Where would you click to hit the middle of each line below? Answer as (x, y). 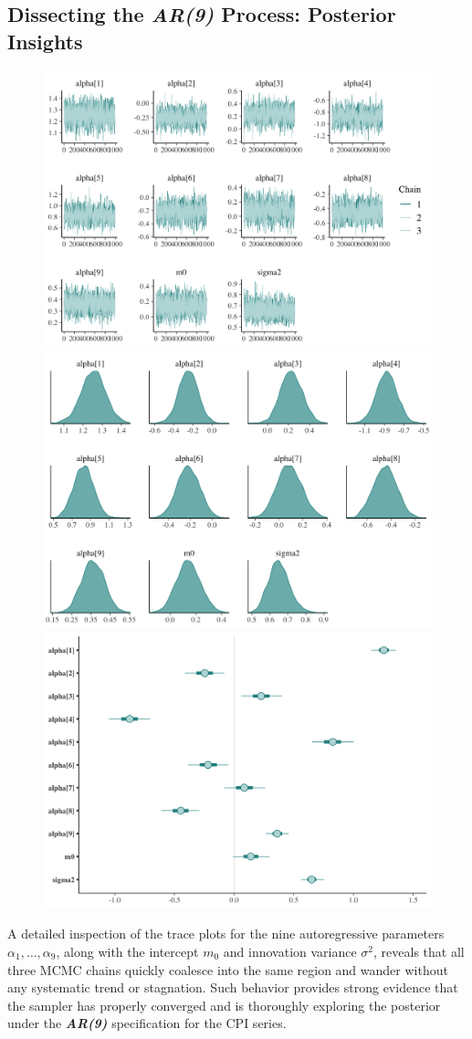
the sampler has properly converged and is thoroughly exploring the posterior (224, 1005)
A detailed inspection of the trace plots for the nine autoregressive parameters (226, 934)
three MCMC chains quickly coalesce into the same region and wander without (228, 969)
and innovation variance (290, 951)
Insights (45, 41)
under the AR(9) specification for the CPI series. (147, 1023)
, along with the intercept (127, 951)
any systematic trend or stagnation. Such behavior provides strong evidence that (233, 987)
